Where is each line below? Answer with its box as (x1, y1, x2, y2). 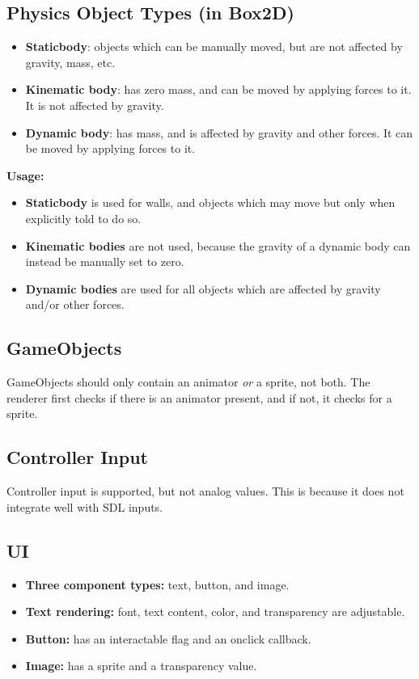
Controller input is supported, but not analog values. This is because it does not (6, 483, 404, 500)
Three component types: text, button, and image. (25, 576, 290, 593)
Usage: (6, 167, 44, 183)
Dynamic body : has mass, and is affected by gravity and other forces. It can (25, 124, 413, 141)
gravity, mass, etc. (25, 53, 116, 70)
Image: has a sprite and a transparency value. (25, 657, 257, 674)
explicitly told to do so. (25, 209, 142, 226)
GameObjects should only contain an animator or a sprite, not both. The (6, 373, 370, 390)
